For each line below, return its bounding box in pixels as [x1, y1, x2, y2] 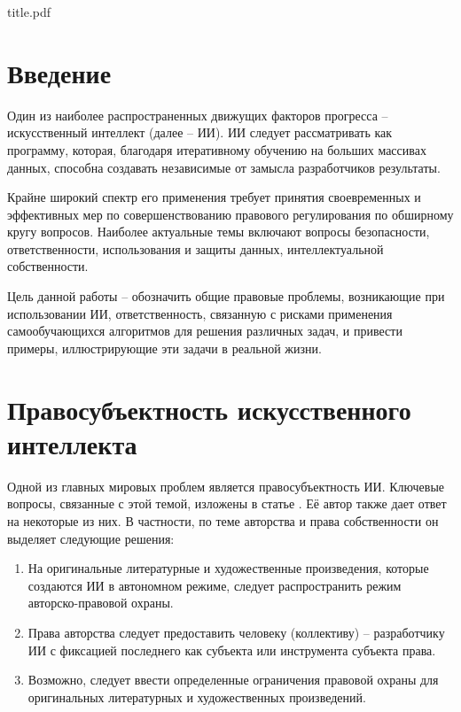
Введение [7, 54, 112, 90]
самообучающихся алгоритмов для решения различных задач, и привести [7, 321, 402, 340]
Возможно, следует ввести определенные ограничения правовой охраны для [27, 670, 439, 689]
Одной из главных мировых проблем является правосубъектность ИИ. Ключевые [7, 476, 445, 495]
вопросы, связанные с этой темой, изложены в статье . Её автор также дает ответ [7, 494, 447, 513]
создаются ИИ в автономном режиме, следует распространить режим [27, 576, 402, 594]
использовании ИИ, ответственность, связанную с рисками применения [7, 304, 393, 322]
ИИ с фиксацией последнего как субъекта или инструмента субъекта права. [27, 640, 436, 659]
